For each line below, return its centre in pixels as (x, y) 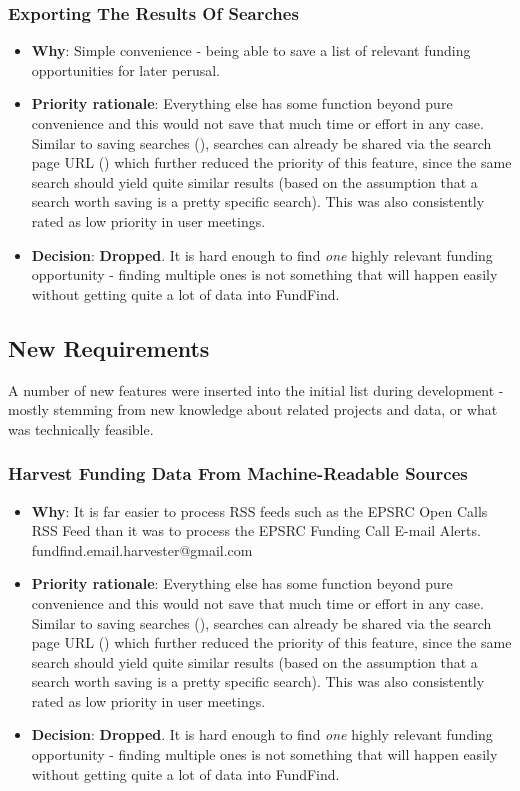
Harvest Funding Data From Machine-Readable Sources (238, 473)
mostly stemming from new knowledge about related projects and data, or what (253, 409)
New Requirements (109, 347)
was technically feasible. (81, 428)
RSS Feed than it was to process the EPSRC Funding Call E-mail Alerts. (256, 530)
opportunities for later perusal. (125, 69)
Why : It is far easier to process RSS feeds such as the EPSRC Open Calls (259, 510)
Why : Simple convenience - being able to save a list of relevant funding (251, 50)
